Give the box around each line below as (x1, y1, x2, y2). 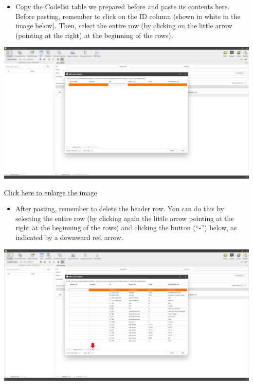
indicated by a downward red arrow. (15, 232, 123, 242)
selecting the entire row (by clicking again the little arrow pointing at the (15, 213, 234, 223)
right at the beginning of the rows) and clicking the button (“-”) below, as (15, 222, 237, 233)
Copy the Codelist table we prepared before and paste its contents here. (15, 1, 230, 11)
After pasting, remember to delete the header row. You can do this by (15, 203, 224, 214)
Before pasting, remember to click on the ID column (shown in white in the (15, 11, 241, 21)
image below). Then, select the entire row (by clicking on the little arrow (15, 20, 233, 31)
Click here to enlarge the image (4, 187, 97, 197)
